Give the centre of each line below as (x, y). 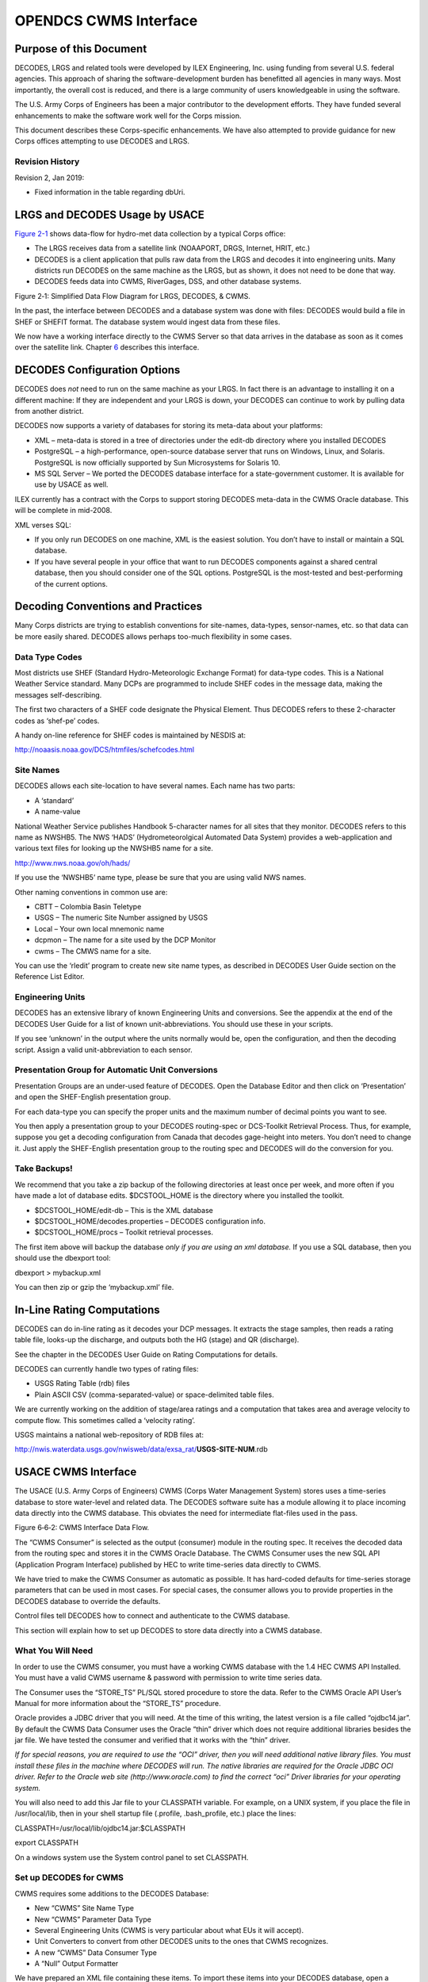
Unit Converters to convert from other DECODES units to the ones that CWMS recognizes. (182, 1942)
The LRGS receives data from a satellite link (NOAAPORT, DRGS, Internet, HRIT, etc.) (172, 248)
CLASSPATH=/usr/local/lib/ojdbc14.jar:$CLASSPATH (100, 1828)
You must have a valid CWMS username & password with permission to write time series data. (168, 1678)
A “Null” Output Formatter (76, 1964)
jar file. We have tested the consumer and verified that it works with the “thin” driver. (153, 1740)
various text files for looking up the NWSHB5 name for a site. (114, 848)
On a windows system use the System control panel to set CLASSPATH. (132, 1857)
